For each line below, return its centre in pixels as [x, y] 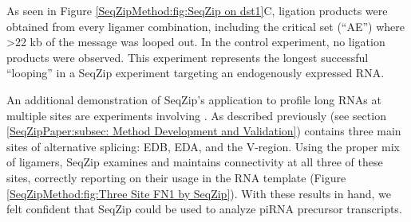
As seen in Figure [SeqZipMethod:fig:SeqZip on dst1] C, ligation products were [197, 10]
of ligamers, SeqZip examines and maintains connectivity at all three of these [195, 162]
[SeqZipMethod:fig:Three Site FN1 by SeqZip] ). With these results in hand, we [199, 193]
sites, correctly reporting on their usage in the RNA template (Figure [176, 177]
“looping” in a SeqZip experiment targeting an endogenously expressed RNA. [196, 73]
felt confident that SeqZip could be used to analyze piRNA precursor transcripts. [204, 209]
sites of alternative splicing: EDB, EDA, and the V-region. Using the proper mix [204, 146]
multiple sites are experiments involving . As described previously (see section [196, 115]
